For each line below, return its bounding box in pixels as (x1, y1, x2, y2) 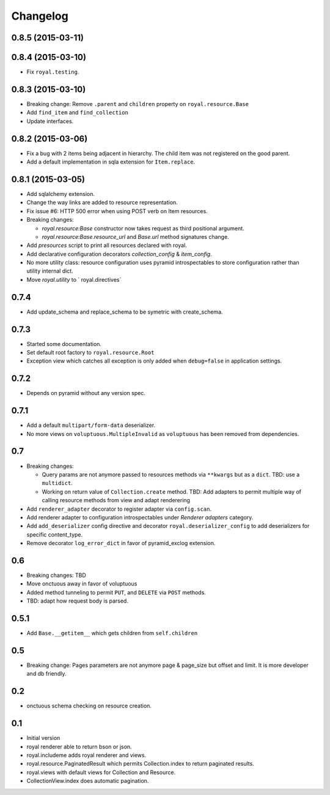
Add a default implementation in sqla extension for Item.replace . (26, 158, 196, 165)
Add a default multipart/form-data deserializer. (26, 421, 156, 429)
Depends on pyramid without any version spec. (26, 390, 146, 397)
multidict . (42, 480, 73, 487)
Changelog (11, 9, 68, 23)
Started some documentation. (26, 340, 102, 347)
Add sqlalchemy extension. (26, 190, 95, 197)
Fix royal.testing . (26, 68, 79, 76)
